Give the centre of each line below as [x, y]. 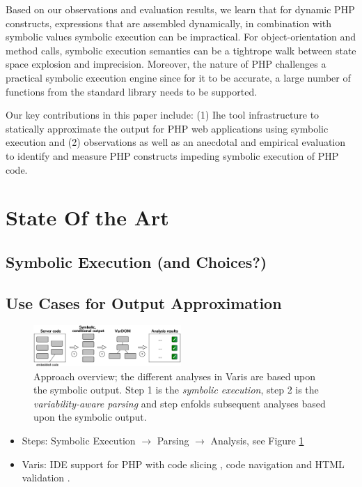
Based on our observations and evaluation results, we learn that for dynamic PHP [180, 9]
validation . [46, 478]
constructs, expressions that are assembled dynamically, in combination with [169, 23]
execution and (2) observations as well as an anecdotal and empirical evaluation [176, 142]
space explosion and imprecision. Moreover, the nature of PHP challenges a [166, 64]
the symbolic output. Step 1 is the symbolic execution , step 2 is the [176, 390]
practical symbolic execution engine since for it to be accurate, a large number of [178, 77]
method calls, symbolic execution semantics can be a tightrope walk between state [181, 50]
